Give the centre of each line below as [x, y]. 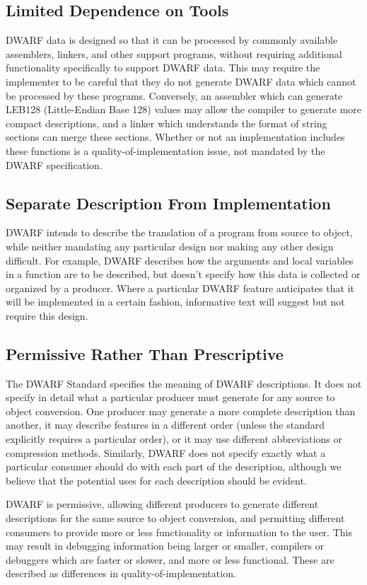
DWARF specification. [54, 164]
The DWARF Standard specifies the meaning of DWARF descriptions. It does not [184, 383]
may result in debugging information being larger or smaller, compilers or [165, 546]
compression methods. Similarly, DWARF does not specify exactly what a [166, 452]
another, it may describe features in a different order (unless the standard [165, 425]
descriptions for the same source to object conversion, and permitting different [175, 518]
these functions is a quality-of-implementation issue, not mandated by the [165, 150]
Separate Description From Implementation [168, 203]
